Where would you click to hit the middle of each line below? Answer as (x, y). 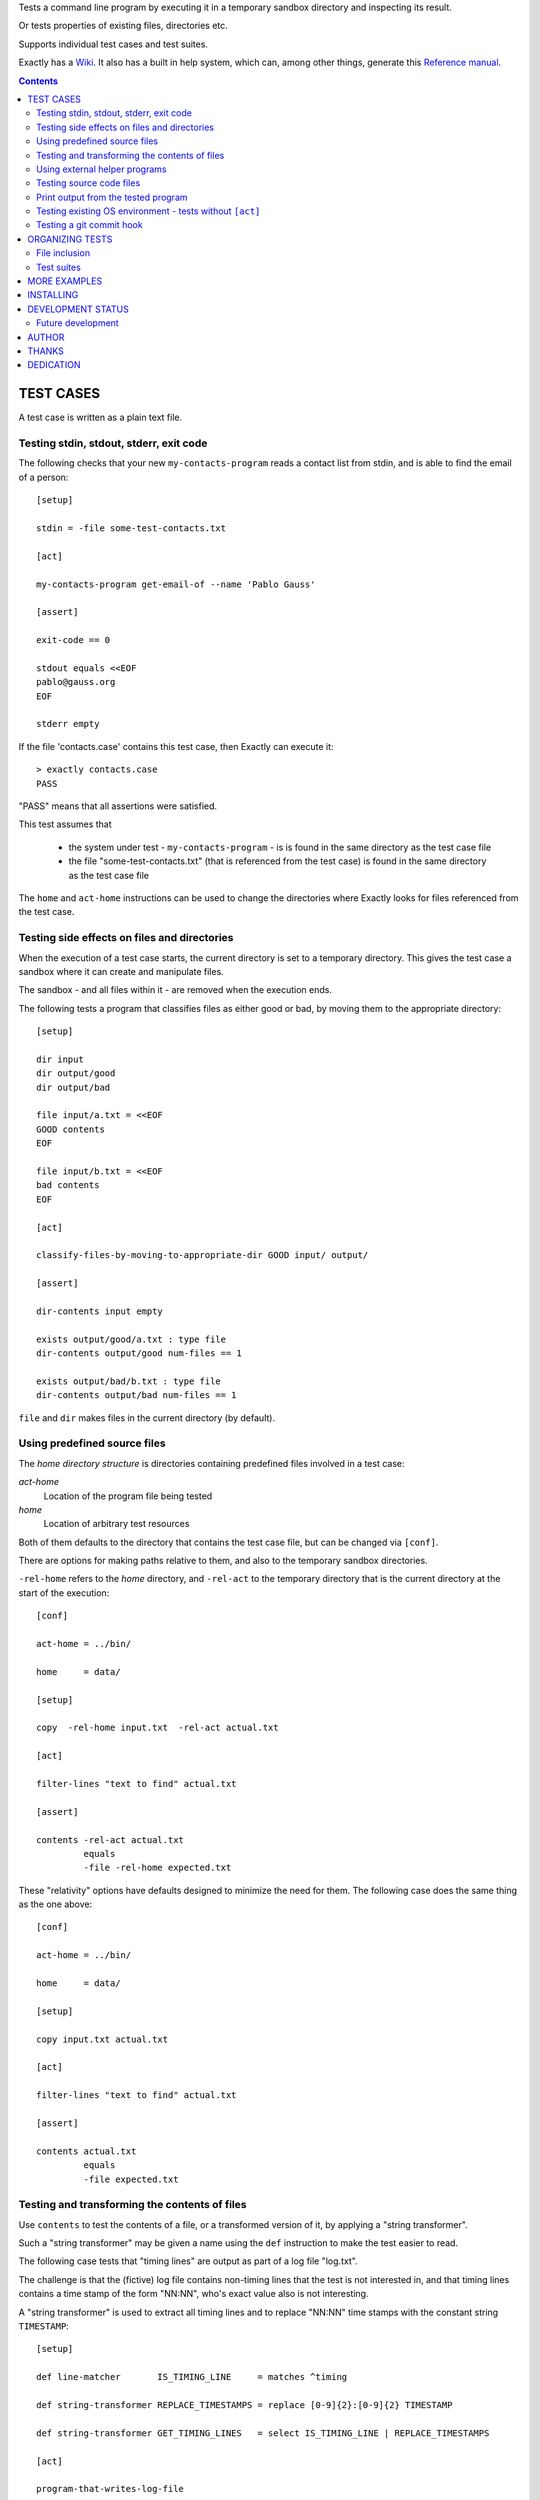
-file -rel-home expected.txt (157, 1868)
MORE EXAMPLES (65, 281)
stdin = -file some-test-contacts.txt (131, 528)
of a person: (43, 477)
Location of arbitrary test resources (116, 1524)
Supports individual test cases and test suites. (113, 44)
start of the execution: (64, 1592)
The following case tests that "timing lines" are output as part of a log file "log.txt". (188, 2261)
